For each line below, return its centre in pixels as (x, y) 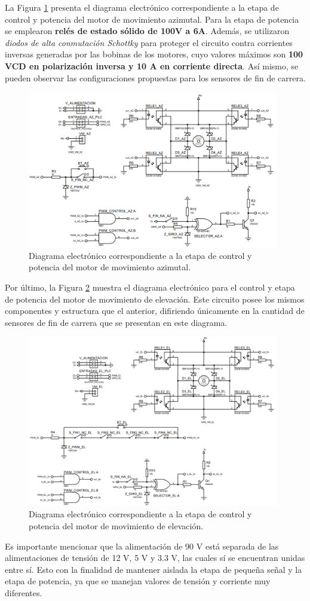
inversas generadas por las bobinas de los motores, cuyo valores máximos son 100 (154, 54)
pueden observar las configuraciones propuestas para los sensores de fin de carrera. (155, 77)
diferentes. (24, 593)
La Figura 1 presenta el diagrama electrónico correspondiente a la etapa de (142, 7)
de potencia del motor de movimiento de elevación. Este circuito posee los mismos (155, 299)
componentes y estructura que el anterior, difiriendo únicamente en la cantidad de (155, 311)
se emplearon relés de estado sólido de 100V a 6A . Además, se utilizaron (147, 31)
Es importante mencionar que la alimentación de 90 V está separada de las (142, 546)
